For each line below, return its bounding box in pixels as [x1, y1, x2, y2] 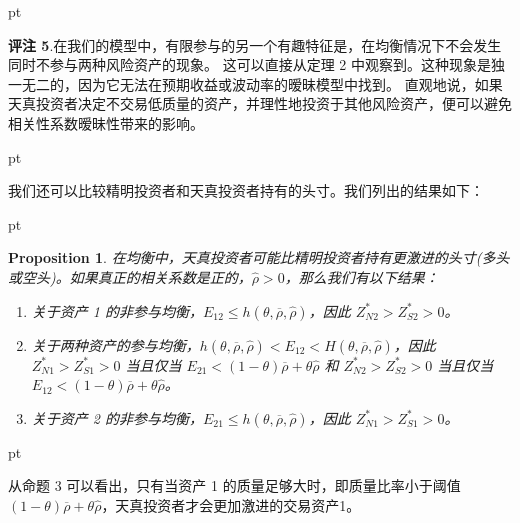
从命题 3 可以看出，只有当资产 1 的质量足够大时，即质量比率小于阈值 [8, 475, 461, 496]
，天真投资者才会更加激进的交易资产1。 [101, 494, 361, 515]
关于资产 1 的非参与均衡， [31, 300, 203, 321]
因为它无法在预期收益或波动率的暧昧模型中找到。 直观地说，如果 [77, 73, 503, 94]
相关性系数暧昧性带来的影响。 [8, 112, 204, 133]
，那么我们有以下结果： [284, 266, 439, 287]
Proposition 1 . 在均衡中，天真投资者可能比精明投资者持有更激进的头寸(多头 [8, 247, 510, 268]
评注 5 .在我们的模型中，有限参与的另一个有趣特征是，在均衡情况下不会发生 [8, 34, 502, 55]
